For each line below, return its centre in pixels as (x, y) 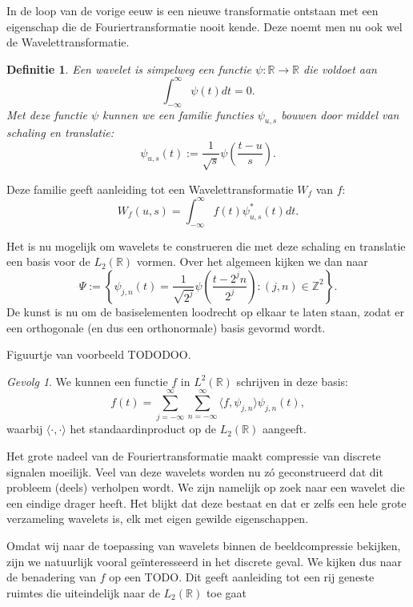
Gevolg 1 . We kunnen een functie (87, 381)
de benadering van (52, 577)
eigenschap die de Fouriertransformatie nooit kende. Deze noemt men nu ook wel (204, 26)
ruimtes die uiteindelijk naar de (83, 592)
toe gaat (227, 592)
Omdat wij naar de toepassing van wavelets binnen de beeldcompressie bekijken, (204, 546)
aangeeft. (285, 429)
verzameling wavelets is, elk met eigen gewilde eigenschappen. (158, 519)
